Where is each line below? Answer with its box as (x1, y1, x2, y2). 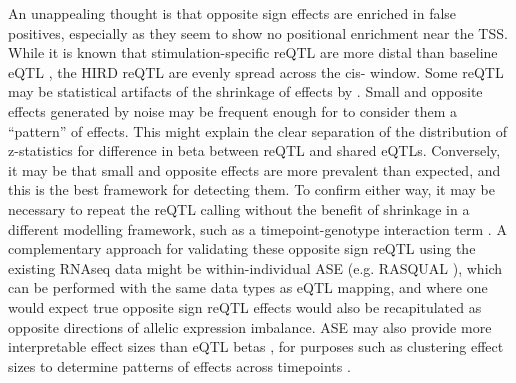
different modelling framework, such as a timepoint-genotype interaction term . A (8, 218, 507, 239)
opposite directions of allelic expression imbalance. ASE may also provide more (8, 316, 492, 337)
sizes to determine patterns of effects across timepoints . (8, 355, 351, 376)
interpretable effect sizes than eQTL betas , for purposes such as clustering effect (8, 336, 504, 357)
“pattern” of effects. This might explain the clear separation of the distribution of (8, 120, 508, 141)
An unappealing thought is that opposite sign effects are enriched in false (8, 3, 457, 23)
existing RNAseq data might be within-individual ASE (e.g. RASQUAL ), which (8, 257, 503, 278)
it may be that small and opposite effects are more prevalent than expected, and (8, 159, 501, 180)
